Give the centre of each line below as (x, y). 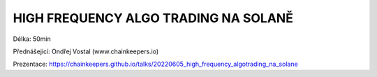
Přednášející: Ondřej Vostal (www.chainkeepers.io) (86, 51)
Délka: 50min (32, 39)
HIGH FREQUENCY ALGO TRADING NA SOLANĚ (153, 18)
